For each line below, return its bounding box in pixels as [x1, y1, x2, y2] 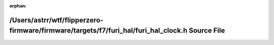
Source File [188, 26, 225, 35]
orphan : [9, 3, 27, 8]
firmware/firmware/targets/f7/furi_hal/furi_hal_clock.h [9, 26, 188, 35]
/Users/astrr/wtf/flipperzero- [9, 15, 104, 24]
